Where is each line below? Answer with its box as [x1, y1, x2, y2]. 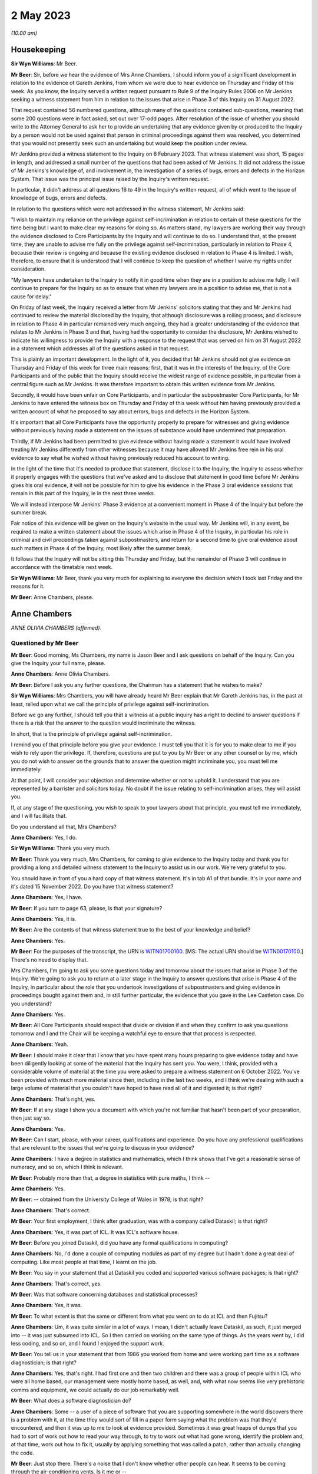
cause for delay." [11, 292, 52, 300]
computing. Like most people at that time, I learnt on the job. [11, 1258, 157, 1265]
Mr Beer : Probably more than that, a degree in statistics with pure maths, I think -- [11, 1174, 210, 1182]
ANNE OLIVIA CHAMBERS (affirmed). [11, 624, 102, 631]
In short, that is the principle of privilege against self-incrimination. [11, 730, 173, 737]
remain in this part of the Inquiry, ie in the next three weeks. [11, 490, 155, 497]
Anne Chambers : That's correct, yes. [11, 1280, 102, 1287]
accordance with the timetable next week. [11, 564, 113, 571]
